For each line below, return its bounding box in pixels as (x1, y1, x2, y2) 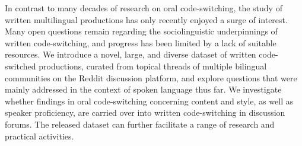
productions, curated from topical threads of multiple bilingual (39, 59, 267, 72)
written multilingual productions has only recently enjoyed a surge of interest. (5, 13, 288, 26)
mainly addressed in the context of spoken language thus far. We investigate (5, 83, 282, 96)
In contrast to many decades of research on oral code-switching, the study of (5, 2, 282, 14)
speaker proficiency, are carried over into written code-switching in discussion (5, 106, 285, 119)
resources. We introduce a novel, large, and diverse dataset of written (5, 48, 256, 61)
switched (5, 59, 36, 72)
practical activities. (5, 129, 74, 142)
